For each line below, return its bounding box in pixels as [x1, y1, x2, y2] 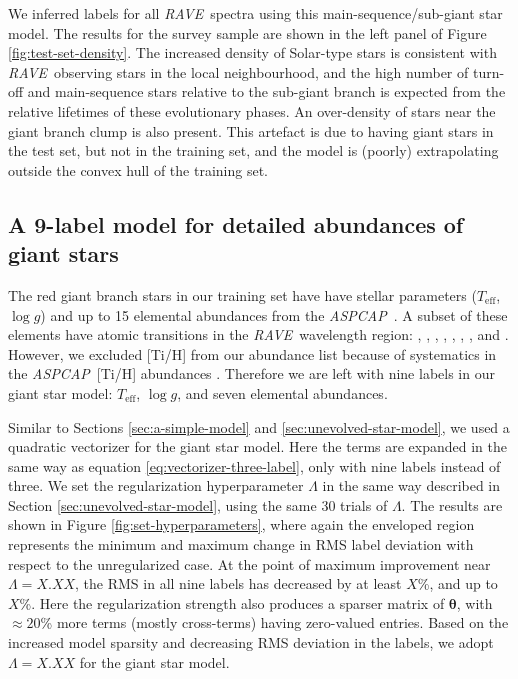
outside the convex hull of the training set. [8, 159, 268, 180]
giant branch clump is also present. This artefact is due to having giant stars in [8, 120, 494, 141]
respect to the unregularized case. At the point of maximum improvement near [8, 553, 491, 574]
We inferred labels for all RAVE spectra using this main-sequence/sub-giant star [8, 3, 503, 23]
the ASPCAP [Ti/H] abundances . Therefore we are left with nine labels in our [8, 363, 495, 384]
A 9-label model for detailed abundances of [8, 208, 464, 239]
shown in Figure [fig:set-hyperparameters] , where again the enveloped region [8, 514, 475, 535]
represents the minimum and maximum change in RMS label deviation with [8, 534, 474, 555]
